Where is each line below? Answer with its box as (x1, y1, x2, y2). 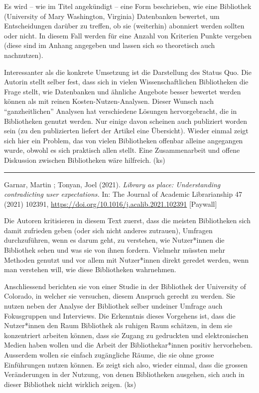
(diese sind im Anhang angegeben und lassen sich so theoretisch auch (4, 40, 215, 50)
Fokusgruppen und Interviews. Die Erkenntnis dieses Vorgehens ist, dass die (4, 310, 236, 321)
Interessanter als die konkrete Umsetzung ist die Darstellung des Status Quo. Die (4, 66, 252, 77)
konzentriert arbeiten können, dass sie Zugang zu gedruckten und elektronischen (4, 330, 249, 340)
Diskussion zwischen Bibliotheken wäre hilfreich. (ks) (4, 154, 165, 165)
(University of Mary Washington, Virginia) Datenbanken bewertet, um (4, 10, 220, 21)
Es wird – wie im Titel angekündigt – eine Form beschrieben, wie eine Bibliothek (4, 1, 252, 11)
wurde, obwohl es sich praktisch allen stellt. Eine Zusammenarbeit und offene (4, 145, 240, 155)
